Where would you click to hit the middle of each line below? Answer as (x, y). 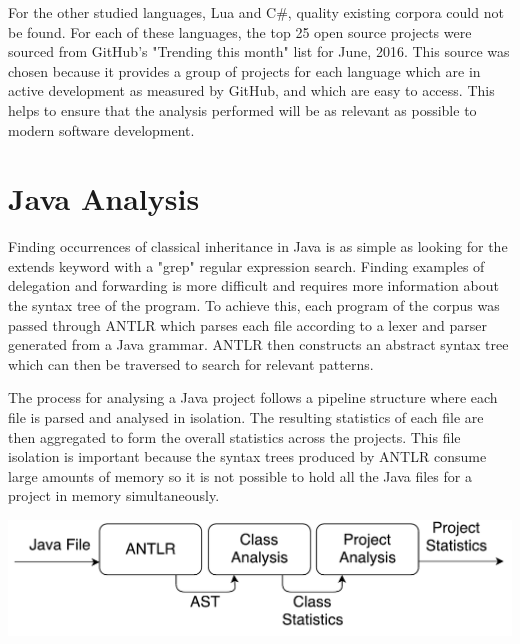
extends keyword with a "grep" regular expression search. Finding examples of (246, 265)
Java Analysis (104, 198)
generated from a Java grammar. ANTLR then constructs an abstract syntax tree (258, 344)
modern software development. (101, 129)
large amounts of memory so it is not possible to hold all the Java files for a (240, 475)
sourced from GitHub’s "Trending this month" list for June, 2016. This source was (259, 51)
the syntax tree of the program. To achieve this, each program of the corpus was (254, 305)
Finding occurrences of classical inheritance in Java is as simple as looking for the (258, 246)
